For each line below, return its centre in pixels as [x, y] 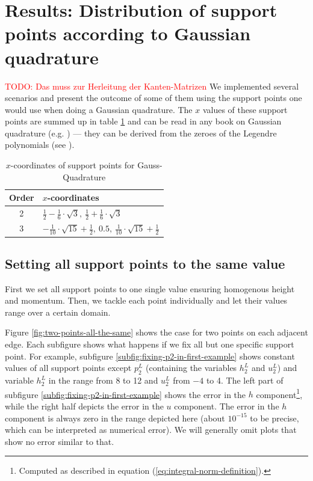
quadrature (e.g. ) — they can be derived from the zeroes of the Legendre [141, 133]
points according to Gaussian [128, 33]
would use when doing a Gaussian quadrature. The [99, 109]
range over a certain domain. [58, 312]
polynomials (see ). [40, 145]
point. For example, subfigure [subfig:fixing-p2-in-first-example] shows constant [150, 356]
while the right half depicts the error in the [84, 406]
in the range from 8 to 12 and [103, 380]
